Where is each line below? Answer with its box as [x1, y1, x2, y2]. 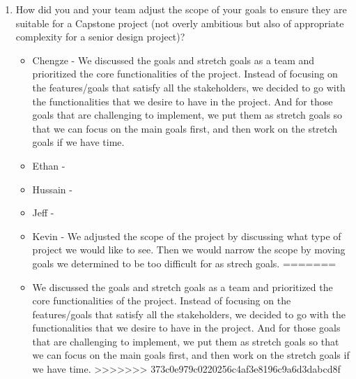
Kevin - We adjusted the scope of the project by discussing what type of [32, 228, 341, 243]
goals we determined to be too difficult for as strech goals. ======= [32, 255, 336, 270]
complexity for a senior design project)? [15, 29, 185, 44]
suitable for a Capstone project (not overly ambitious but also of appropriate [15, 15, 344, 30]
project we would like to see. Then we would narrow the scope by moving [32, 242, 346, 257]
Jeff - [32, 205, 54, 220]
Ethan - [32, 158, 65, 172]
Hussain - [32, 181, 72, 196]
